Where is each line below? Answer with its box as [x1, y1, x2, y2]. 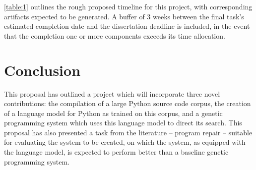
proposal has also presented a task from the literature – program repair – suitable [4, 127, 253, 137]
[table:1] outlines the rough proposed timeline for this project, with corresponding [4, 1, 253, 11]
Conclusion [4, 59, 81, 80]
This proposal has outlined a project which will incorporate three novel [4, 88, 220, 99]
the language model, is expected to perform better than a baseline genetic [4, 147, 229, 157]
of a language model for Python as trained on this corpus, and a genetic [4, 108, 223, 118]
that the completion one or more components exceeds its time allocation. [4, 30, 225, 41]
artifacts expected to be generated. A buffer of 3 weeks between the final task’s [4, 11, 244, 21]
